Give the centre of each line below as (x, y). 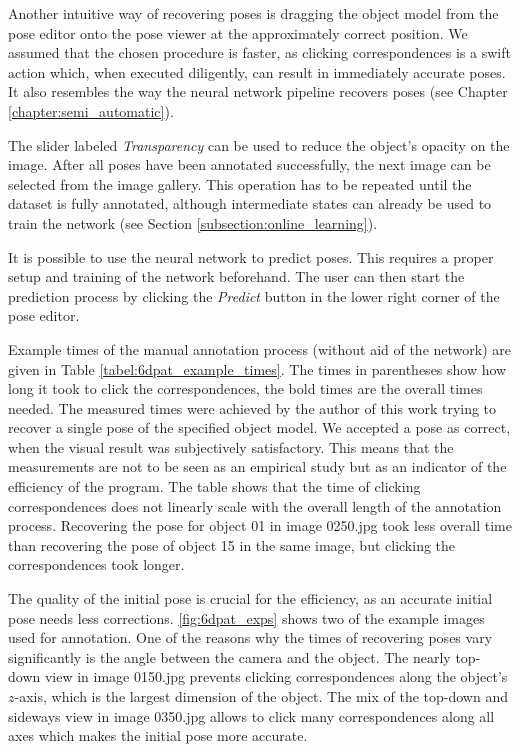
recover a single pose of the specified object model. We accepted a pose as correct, (259, 427)
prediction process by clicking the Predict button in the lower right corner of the (254, 295)
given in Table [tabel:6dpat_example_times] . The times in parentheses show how (257, 368)
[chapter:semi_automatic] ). (91, 110)
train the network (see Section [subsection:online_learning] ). (193, 222)
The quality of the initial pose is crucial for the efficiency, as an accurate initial (250, 598)
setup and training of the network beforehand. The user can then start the (236, 276)
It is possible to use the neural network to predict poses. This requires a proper (251, 256)
